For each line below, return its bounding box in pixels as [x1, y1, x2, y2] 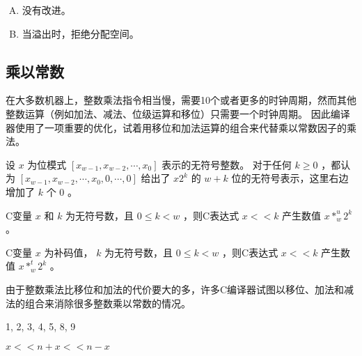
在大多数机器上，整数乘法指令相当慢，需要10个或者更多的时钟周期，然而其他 [6, 93, 356, 107]
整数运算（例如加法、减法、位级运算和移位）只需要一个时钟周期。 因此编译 [6, 106, 350, 121]
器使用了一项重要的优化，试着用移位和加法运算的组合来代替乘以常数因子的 [6, 120, 347, 134]
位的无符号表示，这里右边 [231, 171, 349, 185]
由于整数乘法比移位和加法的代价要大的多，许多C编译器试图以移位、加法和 [6, 281, 345, 296]
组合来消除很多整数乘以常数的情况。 [24, 295, 191, 310]
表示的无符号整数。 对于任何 [162, 157, 292, 171]
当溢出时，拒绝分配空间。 [22, 26, 139, 40]
